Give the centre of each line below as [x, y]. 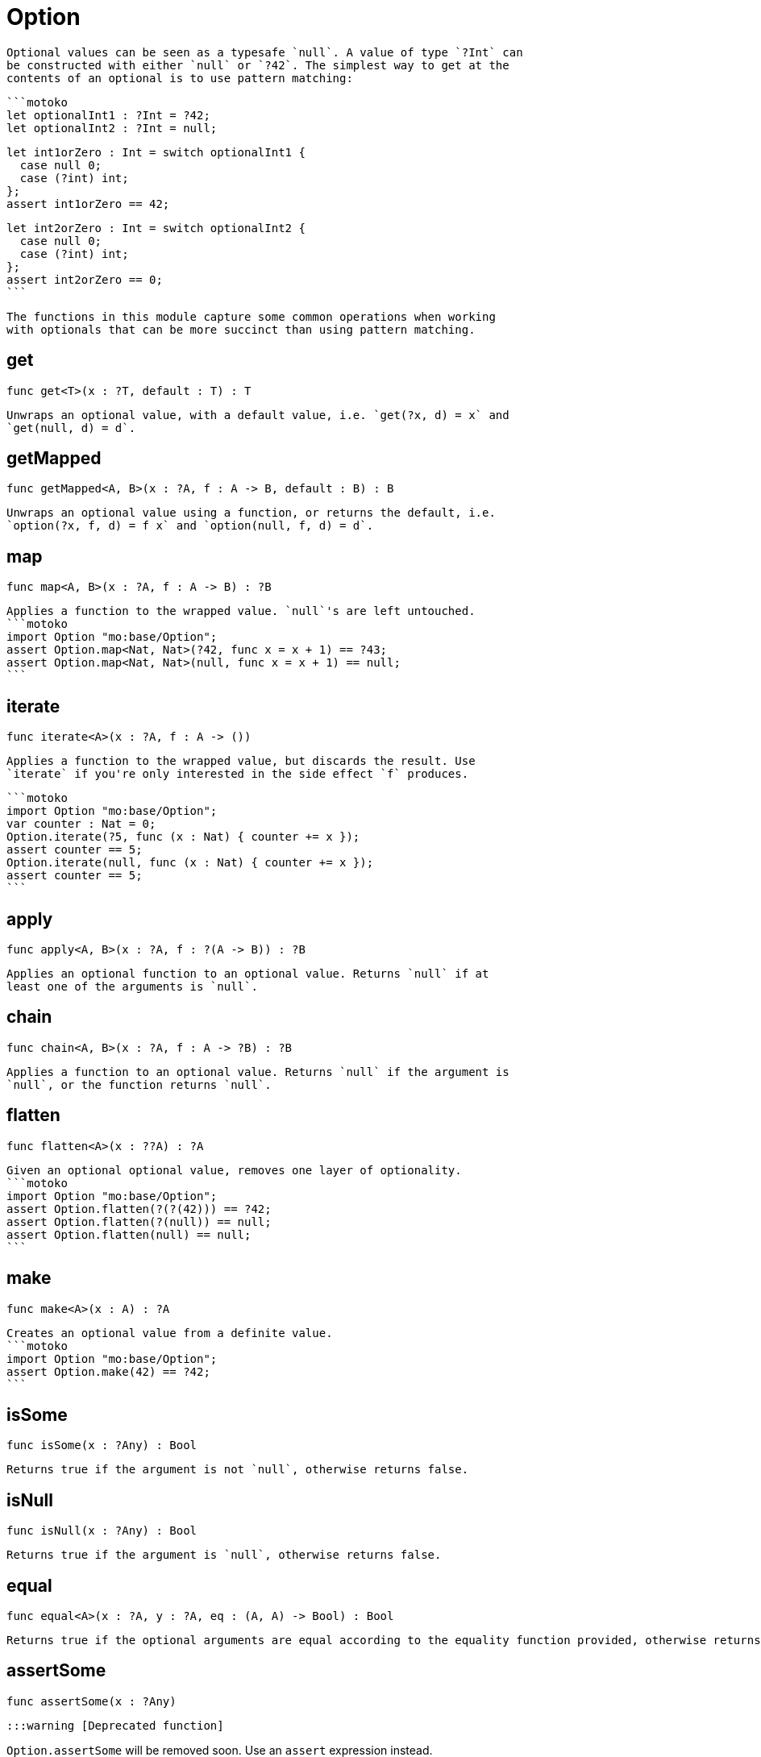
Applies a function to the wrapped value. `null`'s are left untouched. [241, 611]
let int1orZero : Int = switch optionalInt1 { [156, 152]
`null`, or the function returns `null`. [139, 1084]
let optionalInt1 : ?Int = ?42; [108, 115]
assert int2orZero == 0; [85, 279]
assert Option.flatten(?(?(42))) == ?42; [139, 1209]
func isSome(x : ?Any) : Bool [102, 1445]
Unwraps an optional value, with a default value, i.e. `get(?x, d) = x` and [258, 415]
